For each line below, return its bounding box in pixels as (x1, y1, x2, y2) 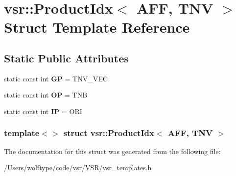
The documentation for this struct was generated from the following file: (4, 146, 221, 156)
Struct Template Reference (4, 17, 190, 37)
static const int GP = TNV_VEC (4, 73, 108, 83)
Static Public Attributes (4, 50, 129, 65)
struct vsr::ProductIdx (63, 127, 154, 139)
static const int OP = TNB (4, 90, 88, 100)
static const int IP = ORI (4, 106, 82, 116)
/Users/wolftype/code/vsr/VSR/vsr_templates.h (4, 162, 152, 173)
